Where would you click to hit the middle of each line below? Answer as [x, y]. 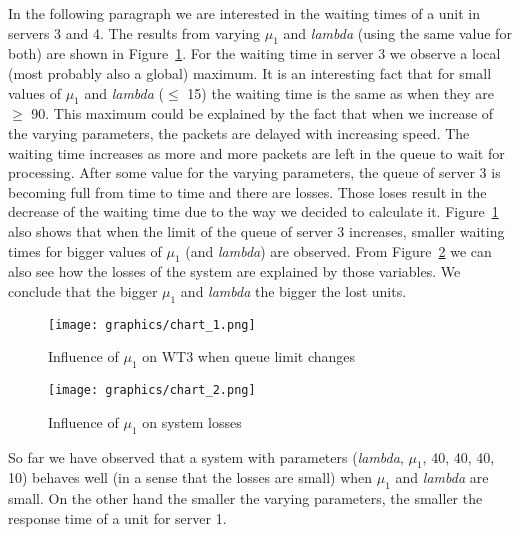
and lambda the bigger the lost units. [293, 290]
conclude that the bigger [83, 290]
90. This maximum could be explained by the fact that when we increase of [262, 113]
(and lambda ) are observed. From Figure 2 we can [338, 250]
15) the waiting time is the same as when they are [340, 92]
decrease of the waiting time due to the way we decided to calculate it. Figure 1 [253, 211]
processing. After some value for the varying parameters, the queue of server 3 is [254, 172]
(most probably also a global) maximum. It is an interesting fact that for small [250, 72]
